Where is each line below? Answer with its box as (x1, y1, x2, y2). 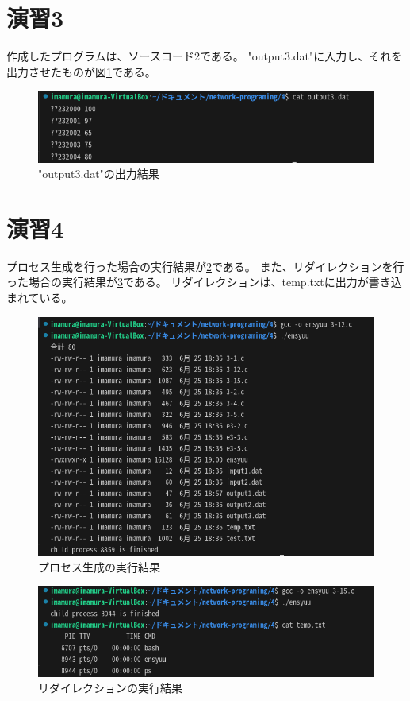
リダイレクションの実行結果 (38, 680, 182, 696)
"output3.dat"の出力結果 (38, 165, 159, 182)
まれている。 (6, 289, 73, 306)
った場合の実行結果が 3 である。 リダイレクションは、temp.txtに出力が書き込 (6, 273, 402, 290)
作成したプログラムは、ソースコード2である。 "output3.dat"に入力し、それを (6, 48, 403, 64)
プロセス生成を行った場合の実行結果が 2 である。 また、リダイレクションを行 (6, 258, 404, 274)
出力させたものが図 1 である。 (6, 63, 156, 79)
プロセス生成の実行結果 (38, 558, 160, 575)
